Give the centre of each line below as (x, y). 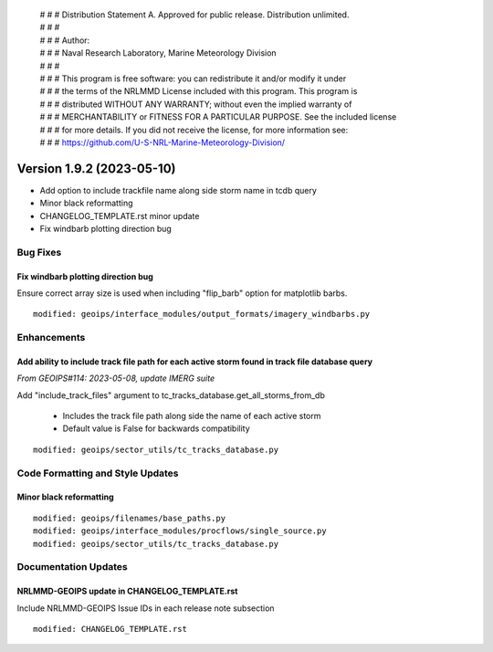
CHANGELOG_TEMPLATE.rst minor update (120, 216)
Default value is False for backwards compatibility (156, 428)
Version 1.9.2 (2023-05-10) (96, 168)
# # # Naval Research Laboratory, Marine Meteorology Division (158, 53)
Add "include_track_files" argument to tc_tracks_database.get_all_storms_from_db (171, 395)
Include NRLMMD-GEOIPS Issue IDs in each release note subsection (146, 608)
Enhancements (51, 338)
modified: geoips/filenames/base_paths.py (130, 518)
